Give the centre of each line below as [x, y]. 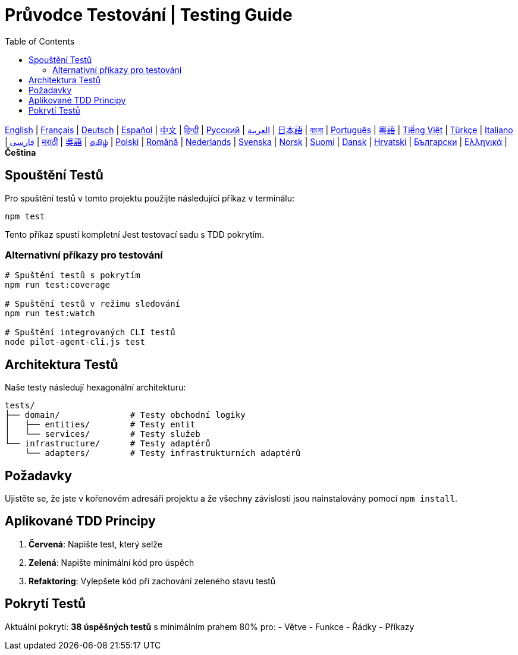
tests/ [20, 406]
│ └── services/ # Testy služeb [103, 434]
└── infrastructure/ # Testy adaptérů [108, 444]
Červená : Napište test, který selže [95, 544]
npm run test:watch [50, 314]
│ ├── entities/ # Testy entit [100, 425]
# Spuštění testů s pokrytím [73, 275]
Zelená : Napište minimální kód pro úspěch [112, 562]
